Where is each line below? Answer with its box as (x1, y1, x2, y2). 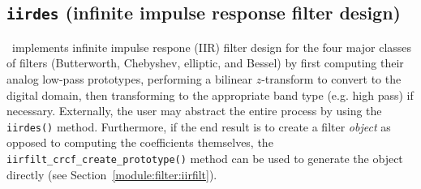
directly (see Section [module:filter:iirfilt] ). (6, 165, 217, 183)
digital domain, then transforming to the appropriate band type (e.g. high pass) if (6, 86, 414, 103)
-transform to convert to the (261, 70, 402, 87)
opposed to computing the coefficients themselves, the (6, 134, 273, 151)
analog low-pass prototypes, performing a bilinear (6, 70, 252, 87)
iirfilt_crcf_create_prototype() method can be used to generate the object (6, 150, 403, 166)
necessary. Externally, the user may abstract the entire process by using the (6, 102, 382, 119)
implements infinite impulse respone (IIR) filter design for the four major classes (11, 38, 412, 55)
